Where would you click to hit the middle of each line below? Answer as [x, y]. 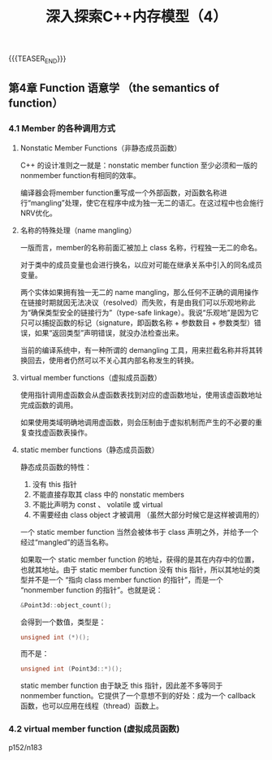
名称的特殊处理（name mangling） [78, 230]
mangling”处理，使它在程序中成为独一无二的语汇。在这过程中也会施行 [147, 202]
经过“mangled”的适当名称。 [67, 542]
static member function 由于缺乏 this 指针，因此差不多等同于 [121, 686]
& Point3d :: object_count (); [66, 605]
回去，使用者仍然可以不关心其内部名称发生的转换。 [113, 360]
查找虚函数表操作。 [59, 432]
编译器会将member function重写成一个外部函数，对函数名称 [120, 193]
